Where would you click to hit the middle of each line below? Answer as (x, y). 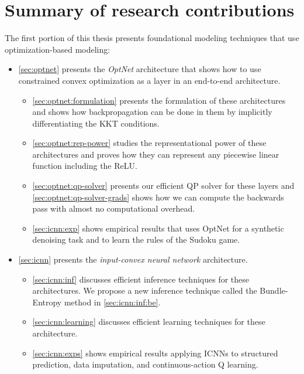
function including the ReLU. (85, 166)
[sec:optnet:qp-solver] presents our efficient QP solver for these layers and (163, 186)
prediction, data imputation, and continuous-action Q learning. (145, 364)
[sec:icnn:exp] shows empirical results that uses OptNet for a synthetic (158, 228)
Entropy (47, 302)
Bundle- (274, 290)
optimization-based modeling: (58, 49)
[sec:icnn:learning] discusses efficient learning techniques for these (149, 322)
